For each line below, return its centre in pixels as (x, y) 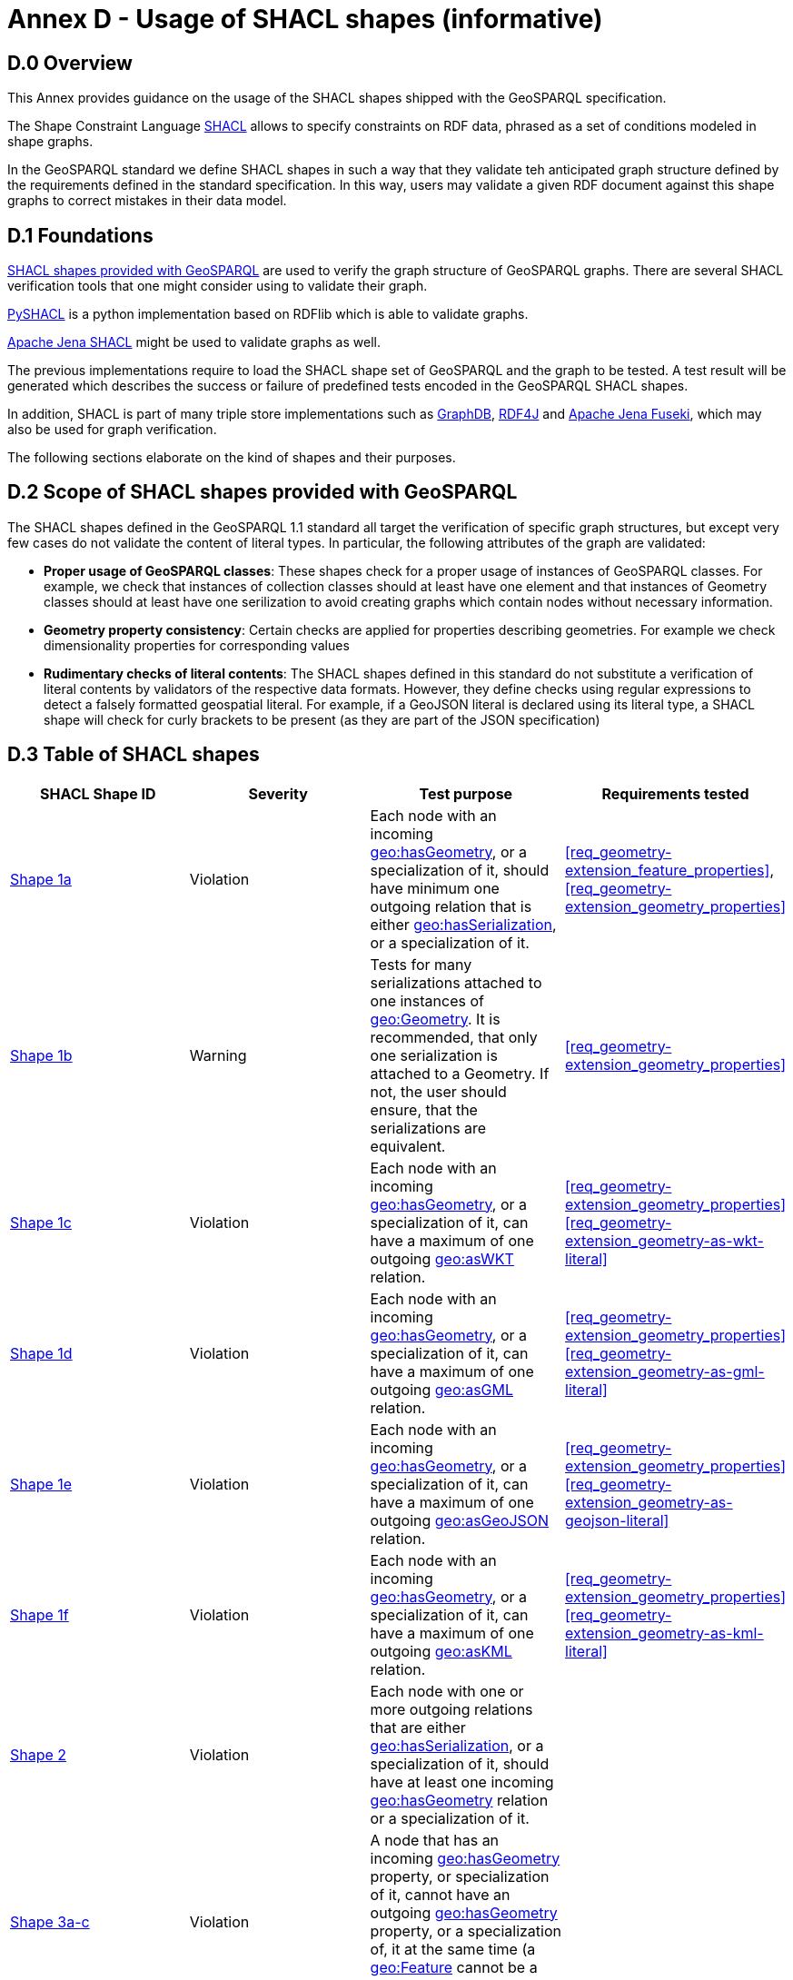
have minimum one (435, 888)
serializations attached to (456, 982)
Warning (218, 1055)
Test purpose (466, 793)
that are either (418, 1727)
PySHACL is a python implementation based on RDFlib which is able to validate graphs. (268, 314)
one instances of (427, 1000)
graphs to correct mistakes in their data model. (147, 201)
